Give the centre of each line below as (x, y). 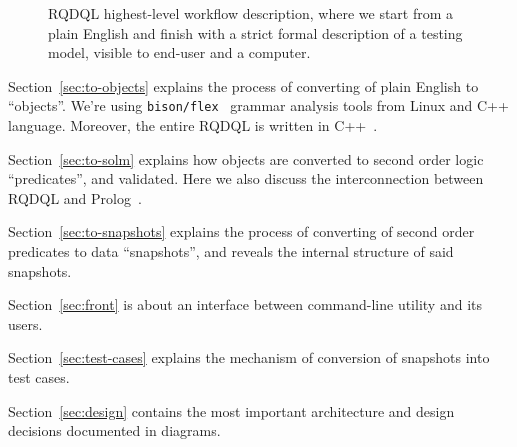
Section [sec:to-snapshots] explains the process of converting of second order (241, 231)
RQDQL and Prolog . (75, 197)
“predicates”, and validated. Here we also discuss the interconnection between (246, 178)
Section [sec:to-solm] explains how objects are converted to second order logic (246, 158)
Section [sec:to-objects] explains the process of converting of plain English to (243, 85)
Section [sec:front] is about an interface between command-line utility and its (245, 304)
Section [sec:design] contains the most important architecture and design (231, 410)
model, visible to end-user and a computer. (179, 52)
